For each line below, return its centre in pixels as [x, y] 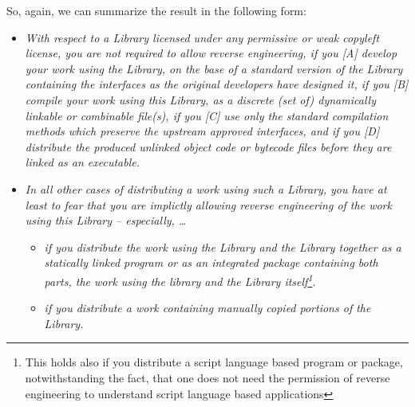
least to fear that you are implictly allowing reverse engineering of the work [208, 204]
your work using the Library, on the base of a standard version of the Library [214, 68]
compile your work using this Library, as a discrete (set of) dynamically [200, 99]
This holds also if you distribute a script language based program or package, [214, 362]
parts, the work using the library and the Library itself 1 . [180, 280]
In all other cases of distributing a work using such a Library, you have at [206, 188]
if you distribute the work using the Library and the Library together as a [223, 247]
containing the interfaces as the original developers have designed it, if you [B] [217, 84]
